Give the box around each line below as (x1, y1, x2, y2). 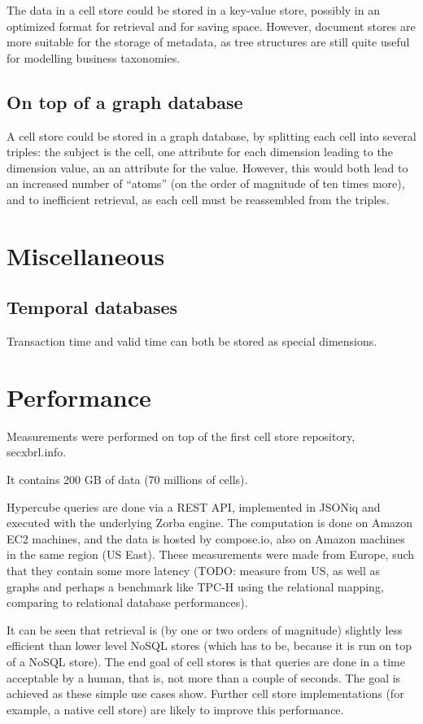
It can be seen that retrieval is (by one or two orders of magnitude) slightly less (7, 621, 403, 638)
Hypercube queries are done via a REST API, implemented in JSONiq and (7, 498, 381, 515)
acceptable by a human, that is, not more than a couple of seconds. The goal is (7, 669, 401, 686)
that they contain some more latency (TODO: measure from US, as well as (7, 562, 381, 578)
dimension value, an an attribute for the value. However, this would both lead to (7, 159, 408, 176)
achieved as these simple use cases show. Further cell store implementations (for (7, 685, 404, 702)
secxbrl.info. (7, 443, 67, 460)
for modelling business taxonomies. (7, 49, 181, 66)
